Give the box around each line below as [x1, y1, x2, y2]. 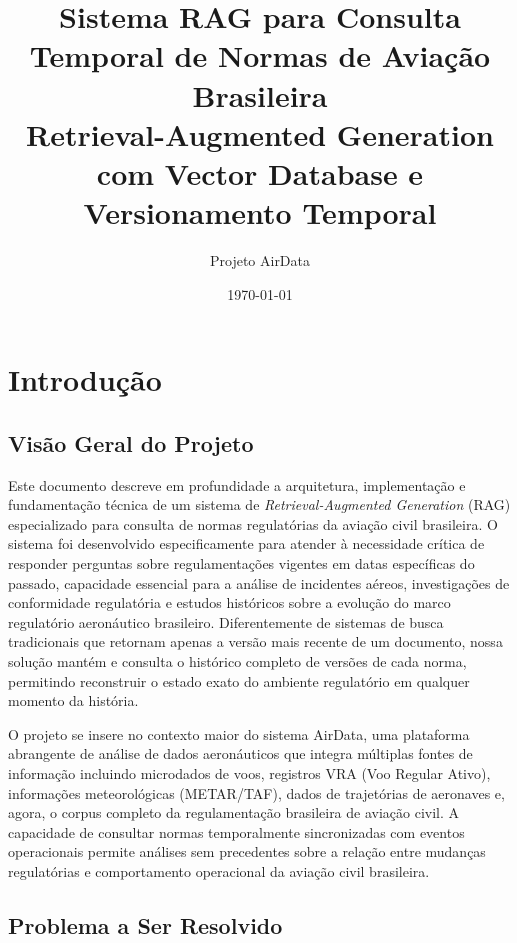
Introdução [8, 359, 162, 400]
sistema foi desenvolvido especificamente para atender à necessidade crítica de [8, 533, 485, 554]
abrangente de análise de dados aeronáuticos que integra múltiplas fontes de [8, 743, 473, 764]
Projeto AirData [209, 250, 311, 271]
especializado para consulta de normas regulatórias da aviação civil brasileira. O [8, 513, 498, 534]
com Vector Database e [96, 152, 424, 193]
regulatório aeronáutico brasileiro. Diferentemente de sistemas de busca [8, 611, 444, 632]
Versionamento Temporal [83, 192, 437, 233]
